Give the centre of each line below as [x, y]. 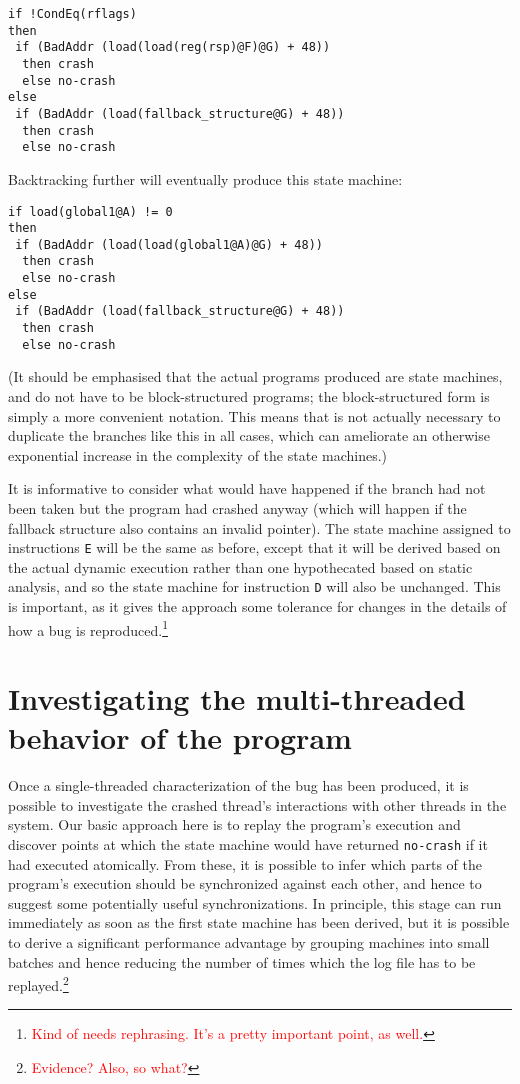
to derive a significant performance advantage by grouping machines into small [249, 942]
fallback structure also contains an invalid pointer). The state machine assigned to [259, 527]
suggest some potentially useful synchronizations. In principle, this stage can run [255, 902]
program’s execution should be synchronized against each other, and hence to [245, 883]
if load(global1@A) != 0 [90, 211]
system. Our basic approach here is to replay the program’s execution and [234, 824]
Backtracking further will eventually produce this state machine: [205, 178]
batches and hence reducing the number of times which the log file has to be [242, 961]
